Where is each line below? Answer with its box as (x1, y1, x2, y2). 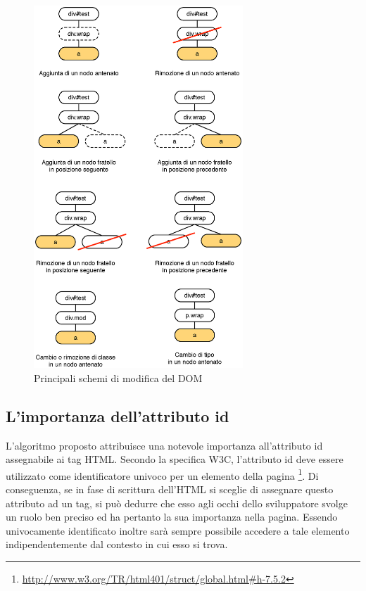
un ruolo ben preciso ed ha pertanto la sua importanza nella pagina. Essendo (6, 509, 338, 524)
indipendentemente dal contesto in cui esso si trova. (6, 537, 228, 552)
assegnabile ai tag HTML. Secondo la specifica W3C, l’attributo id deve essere (6, 452, 343, 466)
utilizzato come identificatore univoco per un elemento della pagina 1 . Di (6, 466, 319, 483)
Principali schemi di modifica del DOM (34, 370, 203, 385)
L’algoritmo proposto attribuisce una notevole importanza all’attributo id (6, 438, 323, 452)
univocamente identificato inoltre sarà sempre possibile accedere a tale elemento (6, 523, 350, 538)
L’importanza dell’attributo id (6, 405, 229, 426)
